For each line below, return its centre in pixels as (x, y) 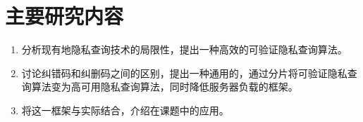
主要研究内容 (64, 16)
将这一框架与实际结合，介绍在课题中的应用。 (125, 110)
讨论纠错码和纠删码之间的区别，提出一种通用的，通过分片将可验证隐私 (184, 73)
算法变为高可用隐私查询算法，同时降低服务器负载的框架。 (165, 87)
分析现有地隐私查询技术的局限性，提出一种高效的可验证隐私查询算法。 (184, 49)
